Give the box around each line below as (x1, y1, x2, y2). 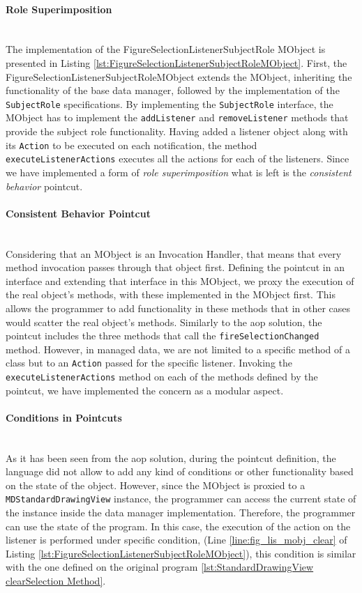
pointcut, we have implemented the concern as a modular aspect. (6, 383, 284, 397)
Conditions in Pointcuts (6, 410, 122, 424)
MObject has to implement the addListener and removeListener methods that (6, 110, 349, 125)
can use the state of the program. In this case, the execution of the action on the (6, 518, 351, 533)
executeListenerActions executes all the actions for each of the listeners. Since (6, 151, 349, 166)
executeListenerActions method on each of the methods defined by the (6, 369, 318, 384)
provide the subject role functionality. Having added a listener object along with (6, 124, 348, 139)
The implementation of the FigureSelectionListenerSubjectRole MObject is (6, 42, 326, 56)
